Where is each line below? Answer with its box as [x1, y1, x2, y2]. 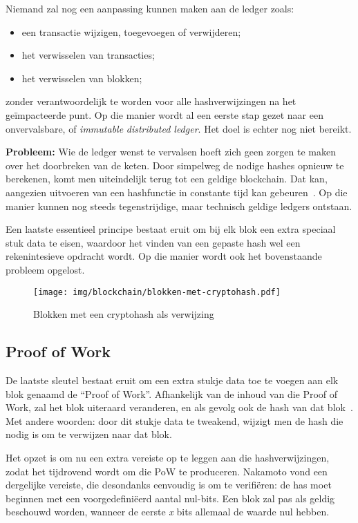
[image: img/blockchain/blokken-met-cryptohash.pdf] [33, 287, 281, 297]
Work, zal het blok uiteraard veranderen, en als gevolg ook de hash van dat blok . [6, 400, 353, 415]
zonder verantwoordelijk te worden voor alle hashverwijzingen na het [6, 94, 296, 108]
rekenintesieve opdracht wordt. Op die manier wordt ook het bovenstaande [6, 249, 322, 263]
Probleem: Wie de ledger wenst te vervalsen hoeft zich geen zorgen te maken [6, 144, 336, 159]
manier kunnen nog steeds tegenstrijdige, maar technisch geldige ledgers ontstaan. [6, 198, 352, 213]
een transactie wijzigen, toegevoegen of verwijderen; [21, 24, 241, 39]
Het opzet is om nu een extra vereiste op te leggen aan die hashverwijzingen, [6, 450, 330, 464]
